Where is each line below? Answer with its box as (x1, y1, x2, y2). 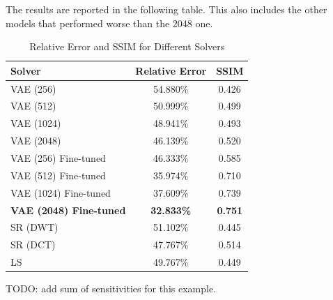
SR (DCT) (10, 237, 56, 252)
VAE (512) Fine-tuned (10, 167, 106, 182)
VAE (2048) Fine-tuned (10, 202, 126, 217)
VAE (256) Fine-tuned (10, 151, 106, 165)
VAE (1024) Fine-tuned (10, 185, 111, 200)
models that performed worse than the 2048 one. (6, 15, 213, 30)
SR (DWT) (10, 220, 59, 234)
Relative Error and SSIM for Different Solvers (29, 39, 225, 54)
